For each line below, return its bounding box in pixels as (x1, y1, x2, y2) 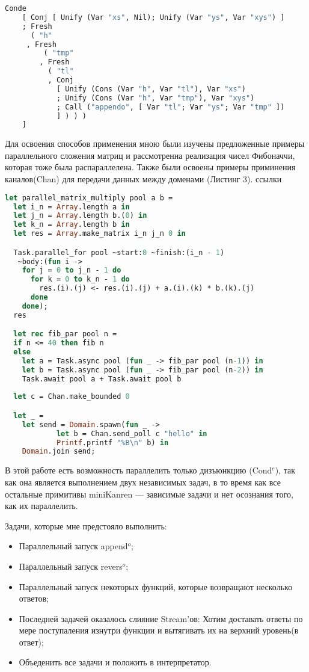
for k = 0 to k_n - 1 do (30, 275, 130, 284)
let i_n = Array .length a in (13, 202, 130, 211)
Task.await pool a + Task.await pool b (22, 374, 182, 383)
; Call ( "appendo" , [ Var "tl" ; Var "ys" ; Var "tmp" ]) (56, 102, 285, 111)
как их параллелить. (5, 499, 78, 512)
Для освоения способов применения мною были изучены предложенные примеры (5, 137, 305, 150)
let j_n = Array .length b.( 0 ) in (13, 211, 147, 220)
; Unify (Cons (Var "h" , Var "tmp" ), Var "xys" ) (56, 93, 255, 102)
